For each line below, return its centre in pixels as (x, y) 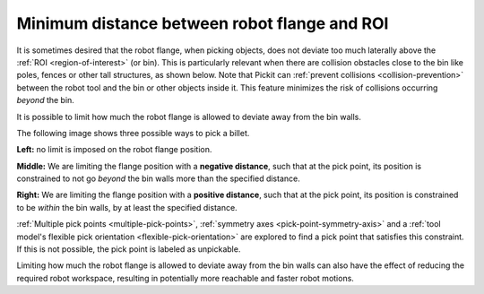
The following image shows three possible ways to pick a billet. (133, 133)
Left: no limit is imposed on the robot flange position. (114, 150)
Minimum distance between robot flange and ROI (203, 23)
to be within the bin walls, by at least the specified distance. (127, 207)
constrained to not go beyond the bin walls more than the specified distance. (158, 178)
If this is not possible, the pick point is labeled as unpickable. (129, 249)
